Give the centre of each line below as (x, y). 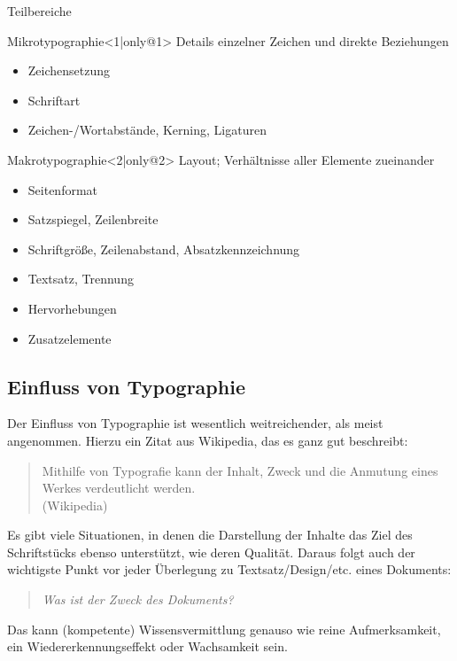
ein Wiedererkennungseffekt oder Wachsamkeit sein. (147, 646)
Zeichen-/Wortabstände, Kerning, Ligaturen (147, 130)
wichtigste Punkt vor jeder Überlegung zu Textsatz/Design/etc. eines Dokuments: (229, 569)
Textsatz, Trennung (81, 279)
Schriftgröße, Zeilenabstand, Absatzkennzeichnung (164, 249)
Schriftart (54, 100)
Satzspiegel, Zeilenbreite (93, 219)
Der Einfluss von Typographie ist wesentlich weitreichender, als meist (195, 423)
